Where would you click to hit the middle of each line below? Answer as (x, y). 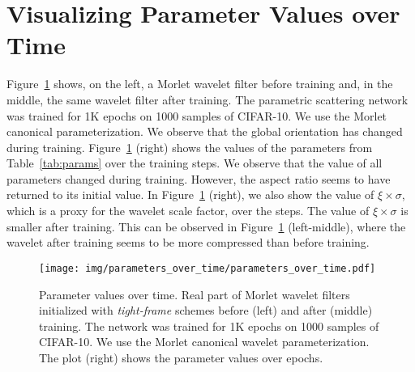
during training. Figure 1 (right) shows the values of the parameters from (190, 147)
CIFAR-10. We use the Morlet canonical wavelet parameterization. (204, 342)
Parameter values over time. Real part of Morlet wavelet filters (195, 294)
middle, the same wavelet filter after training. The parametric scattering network (207, 99)
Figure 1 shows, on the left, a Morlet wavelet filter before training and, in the (200, 84)
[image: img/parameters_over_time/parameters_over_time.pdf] (207, 268)
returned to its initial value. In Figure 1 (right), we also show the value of (190, 194)
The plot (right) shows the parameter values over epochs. (181, 357)
